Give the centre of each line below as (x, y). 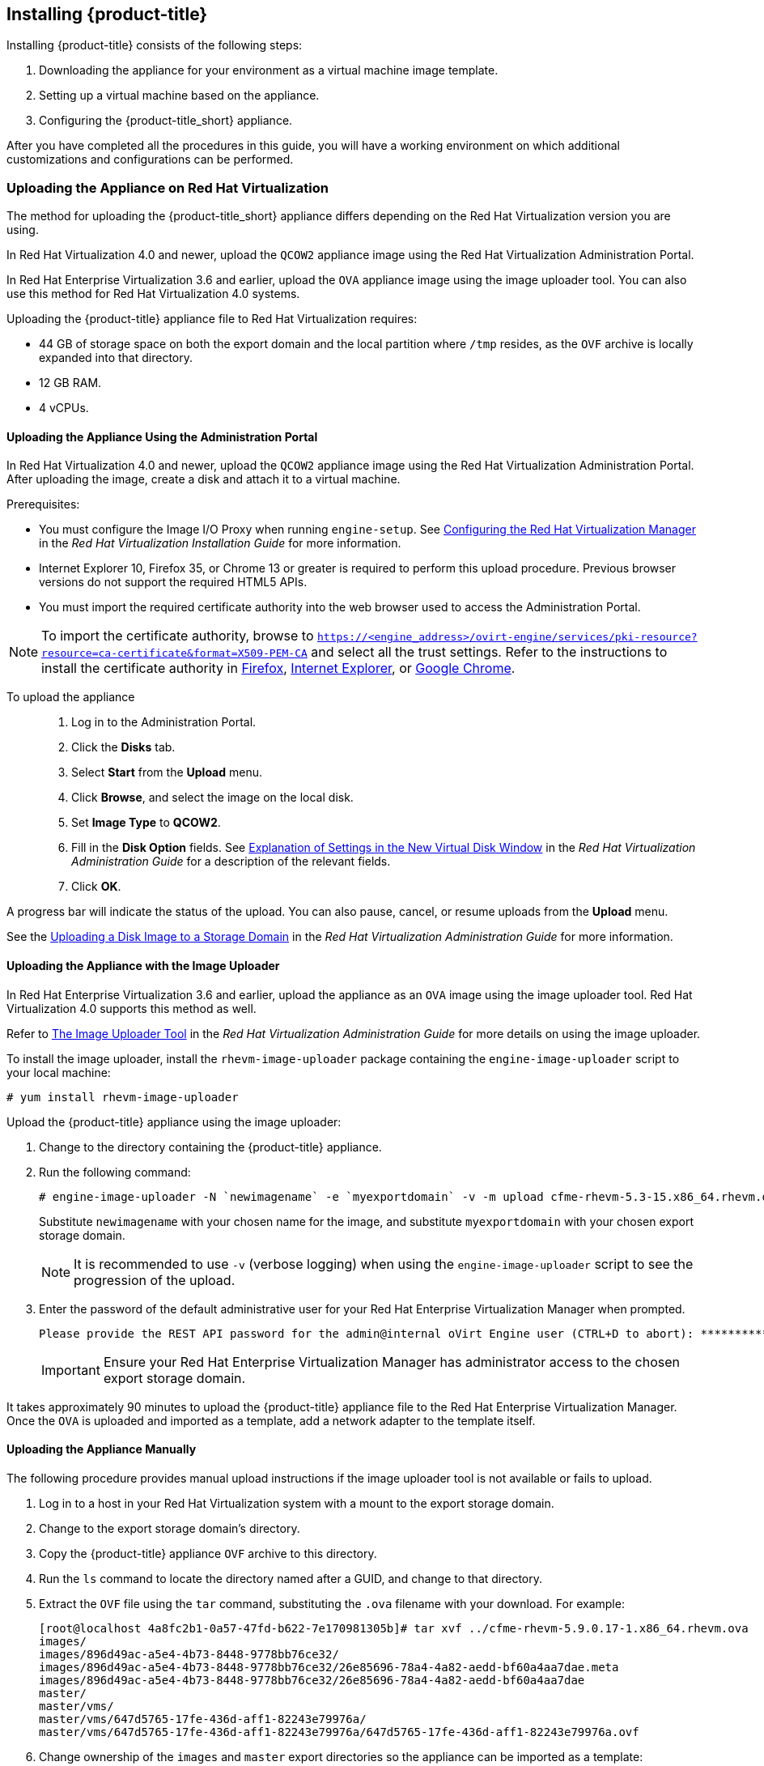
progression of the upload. (155, 1280)
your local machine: (59, 1072)
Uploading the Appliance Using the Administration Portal (162, 436)
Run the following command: (115, 1172)
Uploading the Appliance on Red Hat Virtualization (168, 187)
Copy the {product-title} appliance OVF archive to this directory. (208, 1553)
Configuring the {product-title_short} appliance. (166, 121)
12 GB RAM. (70, 383)
